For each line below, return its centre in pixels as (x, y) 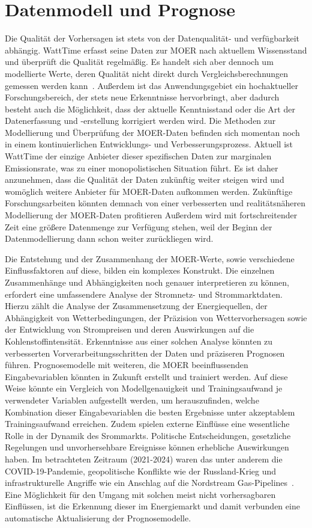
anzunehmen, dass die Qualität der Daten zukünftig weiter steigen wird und (145, 180)
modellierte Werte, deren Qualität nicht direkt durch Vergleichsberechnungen (147, 73)
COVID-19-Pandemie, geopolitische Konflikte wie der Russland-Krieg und (141, 471)
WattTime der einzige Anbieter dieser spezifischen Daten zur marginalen (138, 156)
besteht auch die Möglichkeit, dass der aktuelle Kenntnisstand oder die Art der (150, 109)
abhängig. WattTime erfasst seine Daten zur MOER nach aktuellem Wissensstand (156, 50)
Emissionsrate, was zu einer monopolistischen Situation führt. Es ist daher (142, 167)
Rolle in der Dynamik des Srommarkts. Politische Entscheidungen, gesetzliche (148, 435)
